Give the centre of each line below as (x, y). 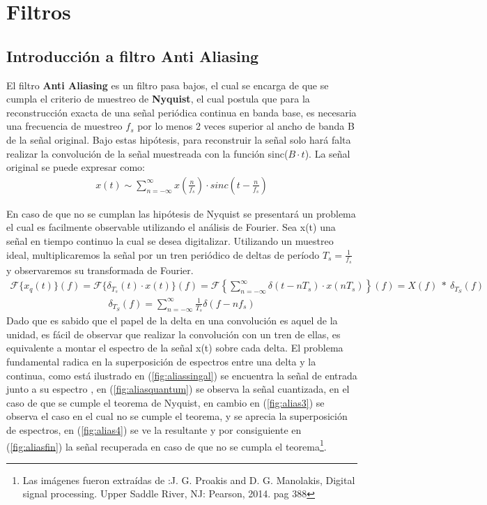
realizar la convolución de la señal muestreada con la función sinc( (147, 153)
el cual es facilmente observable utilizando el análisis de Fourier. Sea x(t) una (171, 227)
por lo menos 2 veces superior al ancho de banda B (246, 126)
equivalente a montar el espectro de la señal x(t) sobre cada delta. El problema (175, 348)
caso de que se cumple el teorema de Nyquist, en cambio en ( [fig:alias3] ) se (165, 402)
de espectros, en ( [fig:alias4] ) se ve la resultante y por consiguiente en (154, 429)
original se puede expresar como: (76, 167)
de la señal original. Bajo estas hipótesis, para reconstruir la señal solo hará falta (179, 139)
